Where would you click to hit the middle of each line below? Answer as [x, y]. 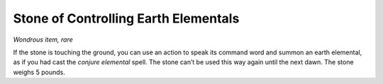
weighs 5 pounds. [39, 72]
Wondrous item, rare [43, 40]
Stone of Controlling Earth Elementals [126, 18]
